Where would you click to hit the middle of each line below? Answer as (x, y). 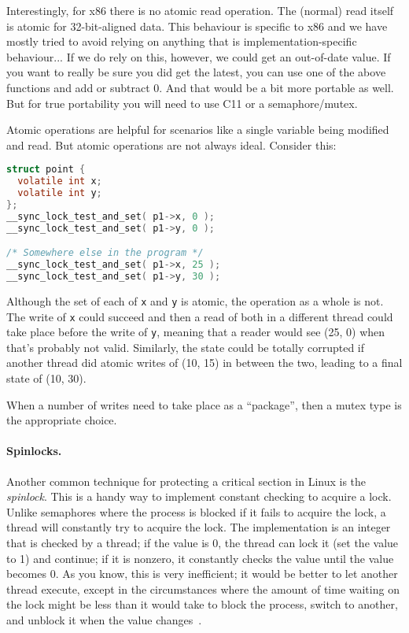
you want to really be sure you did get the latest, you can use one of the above (196, 72)
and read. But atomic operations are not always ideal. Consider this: (171, 144)
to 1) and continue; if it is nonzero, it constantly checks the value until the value (200, 558)
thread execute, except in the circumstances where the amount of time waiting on (203, 589)
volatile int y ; (60, 193)
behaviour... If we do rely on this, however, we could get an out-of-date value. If (199, 56)
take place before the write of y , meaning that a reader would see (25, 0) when (196, 332)
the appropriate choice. (62, 420)
